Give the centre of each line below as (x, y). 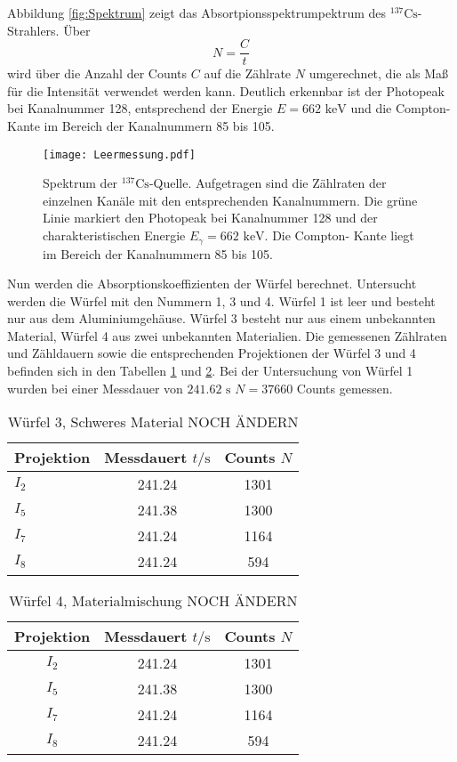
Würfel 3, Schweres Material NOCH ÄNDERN (153, 422)
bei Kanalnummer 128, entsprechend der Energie (140, 108)
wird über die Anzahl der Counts (97, 73)
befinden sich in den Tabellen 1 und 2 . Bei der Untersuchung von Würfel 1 (210, 371)
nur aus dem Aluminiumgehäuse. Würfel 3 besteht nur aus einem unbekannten (221, 318)
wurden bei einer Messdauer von (95, 388)
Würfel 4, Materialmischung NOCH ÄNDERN (153, 601)
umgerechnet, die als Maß (379, 73)
